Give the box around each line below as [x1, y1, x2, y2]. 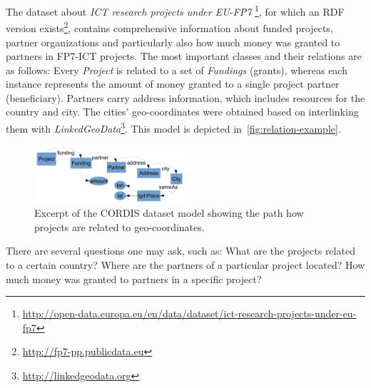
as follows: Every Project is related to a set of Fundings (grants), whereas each [6, 62, 347, 77]
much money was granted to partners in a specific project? [6, 271, 262, 286]
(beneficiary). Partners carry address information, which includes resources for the [6, 90, 365, 105]
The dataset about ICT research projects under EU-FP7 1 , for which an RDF [6, 2, 345, 19]
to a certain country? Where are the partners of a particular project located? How [6, 257, 365, 272]
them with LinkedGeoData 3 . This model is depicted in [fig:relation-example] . [6, 119, 341, 136]
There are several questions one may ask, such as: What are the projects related [6, 243, 355, 258]
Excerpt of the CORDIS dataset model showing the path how [34, 205, 304, 220]
